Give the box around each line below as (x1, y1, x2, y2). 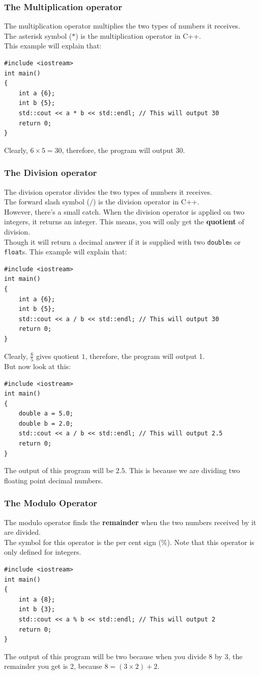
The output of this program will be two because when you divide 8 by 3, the (4, 651, 243, 661)
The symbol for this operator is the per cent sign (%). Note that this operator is (4, 536, 254, 547)
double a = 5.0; (18, 410, 74, 418)
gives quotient (36, 350, 79, 361)
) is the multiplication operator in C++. (75, 30, 201, 41)
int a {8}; (18, 595, 55, 603)
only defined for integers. (4, 547, 81, 557)
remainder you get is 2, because (4, 661, 102, 671)
